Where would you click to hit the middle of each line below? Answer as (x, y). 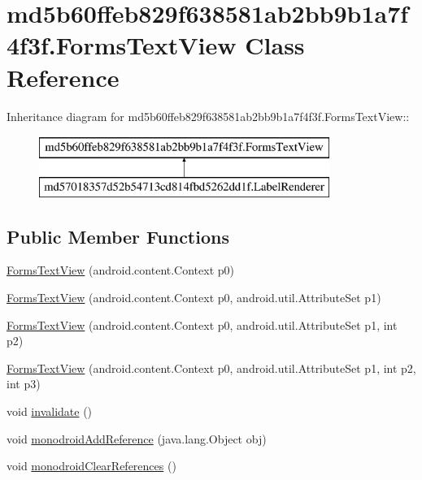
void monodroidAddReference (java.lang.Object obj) (137, 438)
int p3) (24, 384)
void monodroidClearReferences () (91, 466)
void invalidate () (50, 411)
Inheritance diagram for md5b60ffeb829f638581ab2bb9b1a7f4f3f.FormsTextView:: (208, 116)
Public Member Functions (118, 236)
